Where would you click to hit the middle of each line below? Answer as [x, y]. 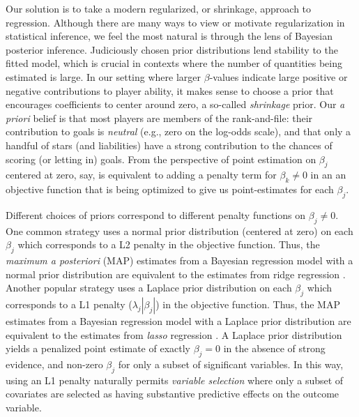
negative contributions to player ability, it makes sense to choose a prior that [170, 90]
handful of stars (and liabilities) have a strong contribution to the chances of [169, 145]
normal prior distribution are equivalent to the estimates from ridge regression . [176, 274]
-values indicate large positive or [278, 76]
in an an [328, 175]
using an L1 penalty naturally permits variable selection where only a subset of [175, 380]
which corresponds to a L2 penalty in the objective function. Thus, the [169, 244]
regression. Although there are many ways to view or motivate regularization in [175, 22]
